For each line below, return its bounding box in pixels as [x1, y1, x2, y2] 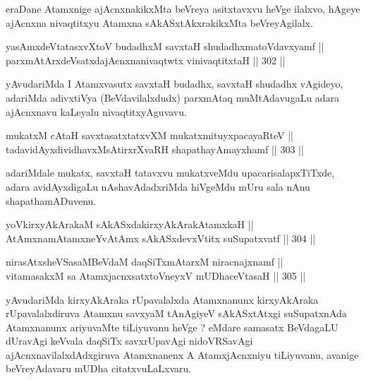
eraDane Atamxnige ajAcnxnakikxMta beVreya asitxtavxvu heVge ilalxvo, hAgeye [6, 1, 360, 16]
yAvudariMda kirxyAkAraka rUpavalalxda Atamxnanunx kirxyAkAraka [6, 292, 319, 307]
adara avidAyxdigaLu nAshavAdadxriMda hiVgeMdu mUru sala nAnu [6, 179, 310, 194]
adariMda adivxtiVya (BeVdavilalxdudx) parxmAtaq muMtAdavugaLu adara [6, 90, 340, 105]
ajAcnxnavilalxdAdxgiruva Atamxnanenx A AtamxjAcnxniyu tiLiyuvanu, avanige [6, 347, 359, 362]
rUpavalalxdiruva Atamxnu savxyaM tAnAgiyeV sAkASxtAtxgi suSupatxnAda [6, 306, 347, 321]
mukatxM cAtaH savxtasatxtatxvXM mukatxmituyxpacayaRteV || [6, 128, 293, 143]
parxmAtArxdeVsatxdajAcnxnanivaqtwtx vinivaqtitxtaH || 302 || [6, 52, 286, 67]
